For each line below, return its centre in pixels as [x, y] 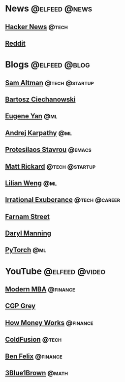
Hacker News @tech [36, 27]
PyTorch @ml [26, 250]
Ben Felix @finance [34, 356]
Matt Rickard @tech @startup [50, 166]
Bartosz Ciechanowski [40, 99]
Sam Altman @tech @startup [50, 82]
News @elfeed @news [49, 9]
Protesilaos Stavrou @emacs [48, 150]
